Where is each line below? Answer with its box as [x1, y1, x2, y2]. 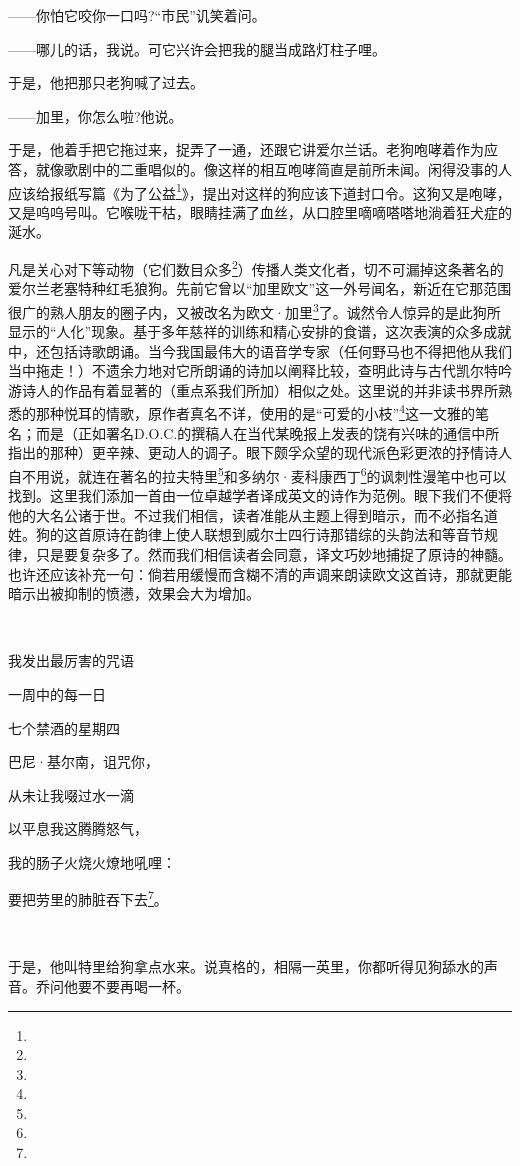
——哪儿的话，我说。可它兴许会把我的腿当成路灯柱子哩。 [8, 38, 386, 59]
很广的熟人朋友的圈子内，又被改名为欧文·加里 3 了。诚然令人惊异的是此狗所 [8, 298, 501, 322]
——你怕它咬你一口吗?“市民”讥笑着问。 [8, 5, 266, 25]
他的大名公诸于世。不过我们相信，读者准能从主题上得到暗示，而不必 [8, 504, 456, 525]
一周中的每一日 [8, 683, 106, 704]
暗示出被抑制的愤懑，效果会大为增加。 [8, 583, 260, 604]
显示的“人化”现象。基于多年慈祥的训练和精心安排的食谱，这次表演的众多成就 [8, 321, 512, 342]
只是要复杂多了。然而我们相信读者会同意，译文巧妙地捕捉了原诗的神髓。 [35, 543, 512, 564]
